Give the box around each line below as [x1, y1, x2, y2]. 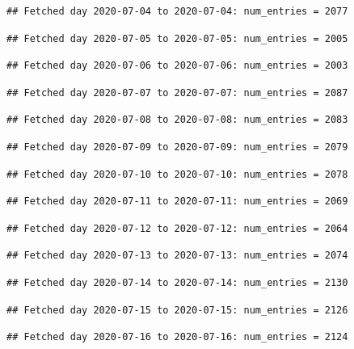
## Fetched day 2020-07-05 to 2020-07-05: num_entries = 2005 [6, 32, 348, 44]
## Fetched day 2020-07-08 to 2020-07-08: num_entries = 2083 [6, 114, 348, 126]
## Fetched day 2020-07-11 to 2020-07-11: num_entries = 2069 [6, 196, 348, 208]
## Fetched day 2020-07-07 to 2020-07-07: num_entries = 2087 [6, 86, 348, 99]
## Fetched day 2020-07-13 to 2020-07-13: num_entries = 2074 [6, 250, 348, 262]
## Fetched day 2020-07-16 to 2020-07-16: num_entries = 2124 [6, 331, 348, 343]
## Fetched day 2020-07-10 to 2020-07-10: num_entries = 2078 [6, 168, 348, 180]
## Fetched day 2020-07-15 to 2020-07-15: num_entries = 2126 [6, 304, 348, 316]
